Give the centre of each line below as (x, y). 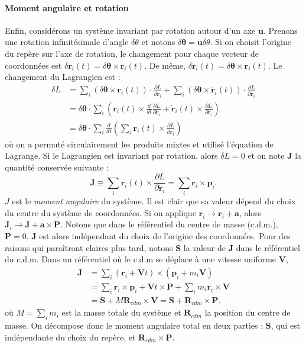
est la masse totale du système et (121, 312)
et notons (158, 42)
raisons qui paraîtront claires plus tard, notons (89, 247)
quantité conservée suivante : (57, 167)
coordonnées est (33, 65)
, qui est (286, 325)
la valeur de (204, 247)
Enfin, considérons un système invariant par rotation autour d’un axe (130, 30)
